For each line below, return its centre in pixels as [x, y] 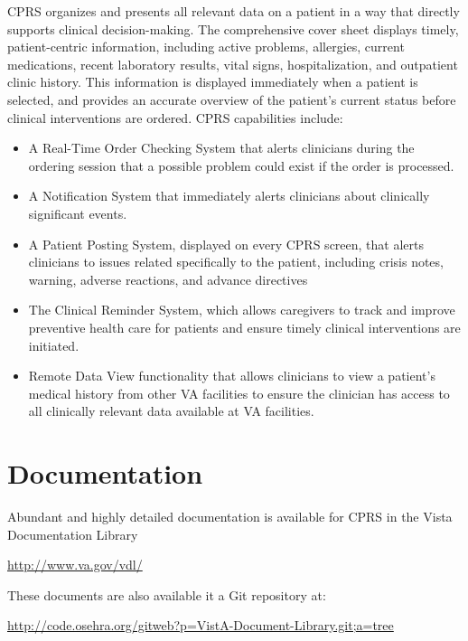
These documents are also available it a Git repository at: [167, 594]
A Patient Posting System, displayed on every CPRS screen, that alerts [226, 244]
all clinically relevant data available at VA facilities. [171, 411]
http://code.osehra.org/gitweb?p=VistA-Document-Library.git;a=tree [201, 625]
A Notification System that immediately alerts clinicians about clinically [229, 196]
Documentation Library [73, 534]
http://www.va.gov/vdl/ [75, 565]
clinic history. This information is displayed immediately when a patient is [213, 82]
